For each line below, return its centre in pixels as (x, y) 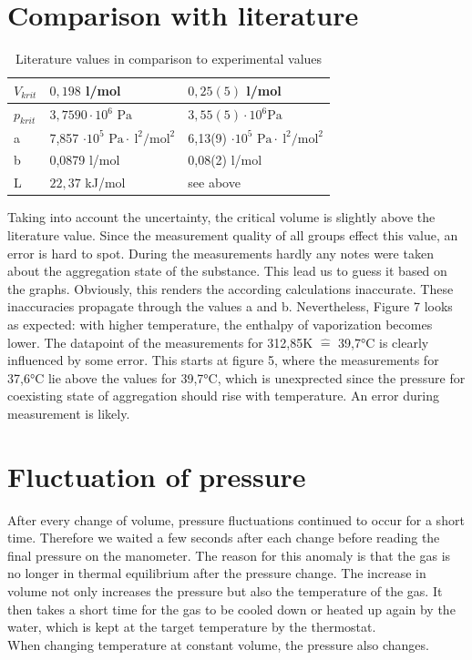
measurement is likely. (69, 413)
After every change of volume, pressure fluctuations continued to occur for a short (236, 519)
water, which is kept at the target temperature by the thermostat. (192, 627)
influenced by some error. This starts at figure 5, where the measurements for (223, 360)
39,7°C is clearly (384, 342)
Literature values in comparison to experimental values (169, 59)
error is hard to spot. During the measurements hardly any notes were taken (221, 253)
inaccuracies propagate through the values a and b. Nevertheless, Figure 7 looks (230, 306)
